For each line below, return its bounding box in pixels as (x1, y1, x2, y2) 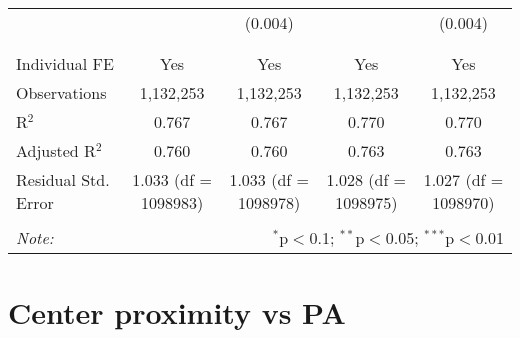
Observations (16, 81, 107, 104)
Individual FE (16, 52, 114, 75)
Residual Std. (16, 168, 110, 191)
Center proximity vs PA (8, 292, 346, 333)
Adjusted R (16, 139, 96, 162)
